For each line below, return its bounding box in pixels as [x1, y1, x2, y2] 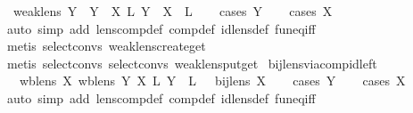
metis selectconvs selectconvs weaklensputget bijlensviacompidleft [6, 53, 377, 72]
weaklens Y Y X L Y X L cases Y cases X [12, 2, 333, 20]
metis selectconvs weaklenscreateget [6, 36, 206, 55]
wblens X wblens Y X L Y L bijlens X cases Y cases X [19, 71, 406, 90]
